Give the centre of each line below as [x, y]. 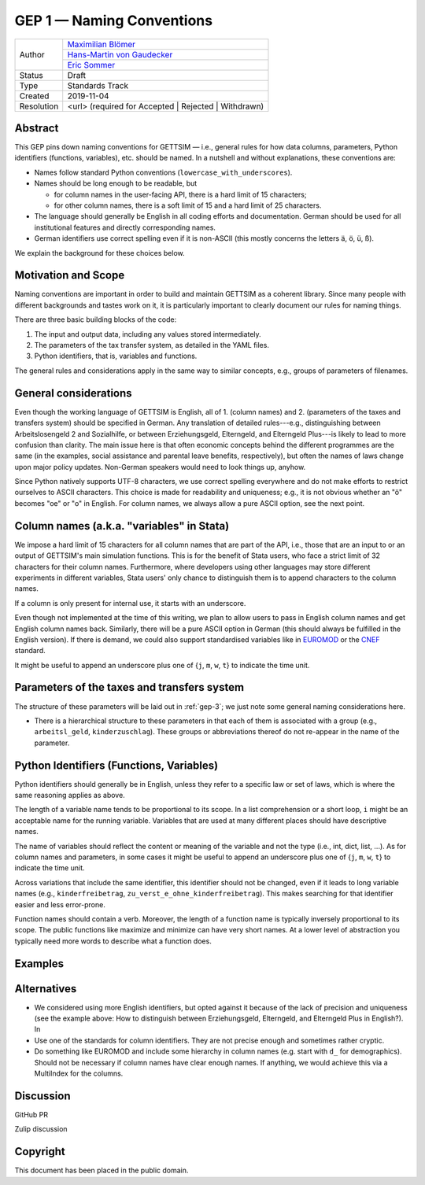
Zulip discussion [41, 1129]
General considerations [74, 393]
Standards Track [98, 85]
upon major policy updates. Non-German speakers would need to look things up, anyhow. [160, 467]
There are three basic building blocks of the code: [96, 319]
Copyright [40, 1152]
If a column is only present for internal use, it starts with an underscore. [130, 603]
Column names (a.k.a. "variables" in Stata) [122, 526]
